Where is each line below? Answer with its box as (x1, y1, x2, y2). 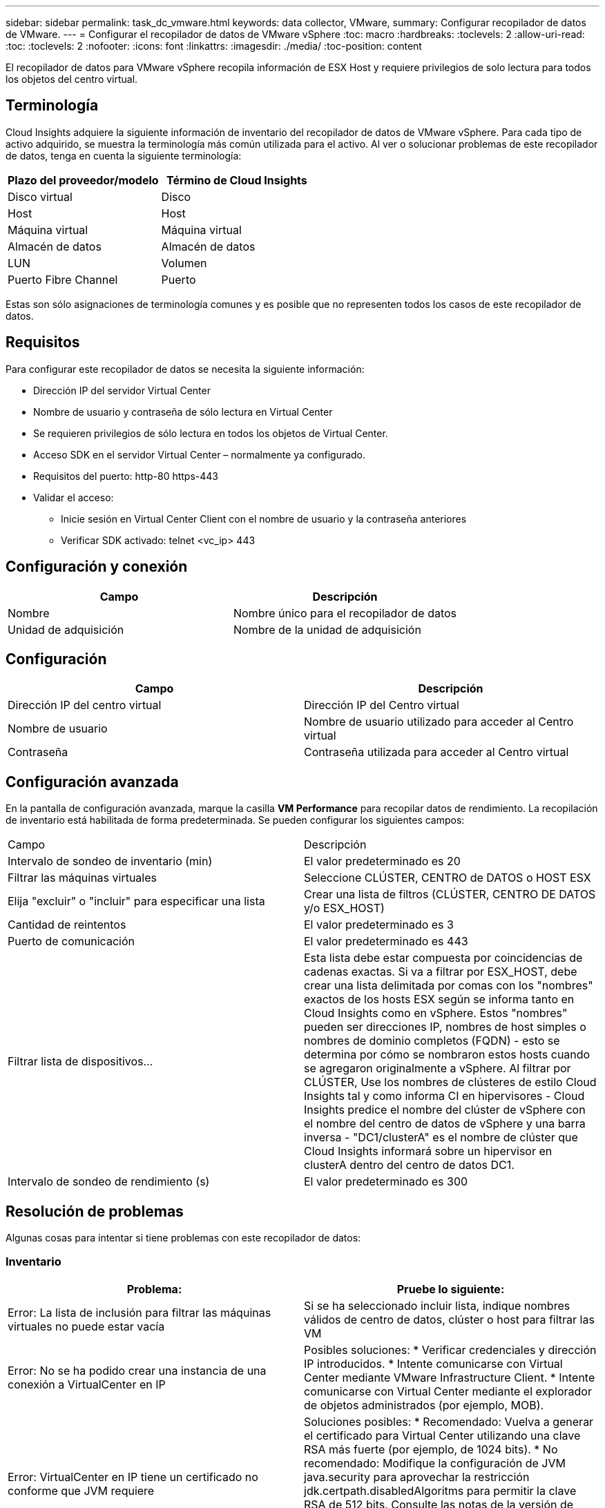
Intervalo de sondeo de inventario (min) (8, 854, 213, 869)
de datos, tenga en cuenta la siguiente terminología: (6, 149, 242, 162)
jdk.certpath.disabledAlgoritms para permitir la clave (304, 1483, 577, 1498)
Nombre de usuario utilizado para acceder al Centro (304, 715, 574, 729)
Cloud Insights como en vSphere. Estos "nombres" (304, 1006, 568, 1021)
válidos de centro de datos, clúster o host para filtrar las (304, 1312, 595, 1326)
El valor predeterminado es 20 (304, 854, 461, 869)
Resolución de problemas (6, 1202, 184, 1220)
